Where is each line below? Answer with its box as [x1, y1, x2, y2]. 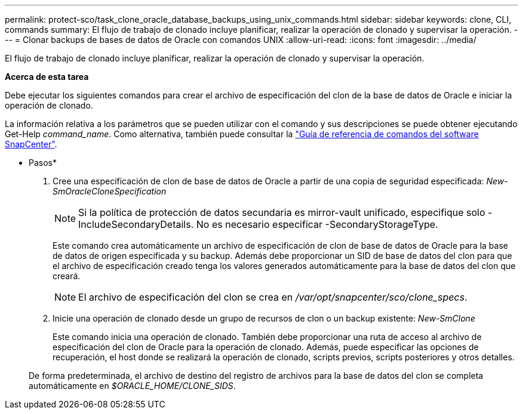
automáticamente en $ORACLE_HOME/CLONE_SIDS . [29, 381, 236, 391]
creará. [53, 271, 81, 281]
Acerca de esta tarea [5, 72, 89, 82]
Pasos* [29, 157, 57, 168]
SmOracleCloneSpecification [53, 186, 167, 196]
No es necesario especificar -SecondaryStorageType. [196, 218, 438, 230]
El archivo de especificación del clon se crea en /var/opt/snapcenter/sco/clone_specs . [78, 291, 467, 303]
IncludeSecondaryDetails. [78, 218, 194, 230]
